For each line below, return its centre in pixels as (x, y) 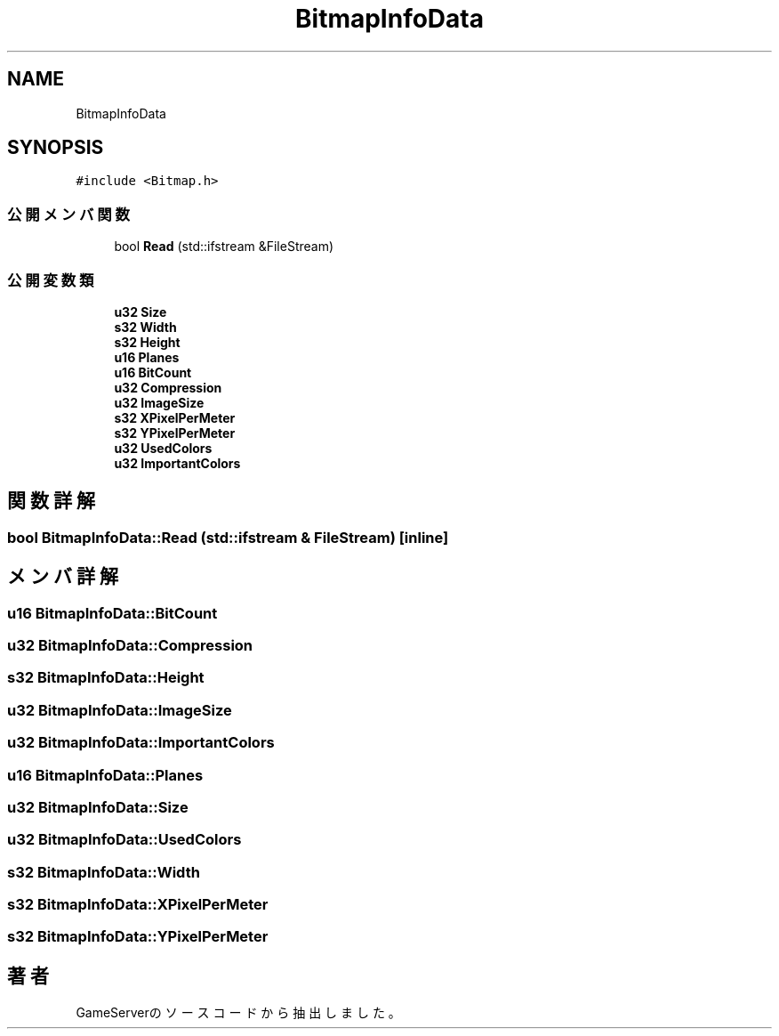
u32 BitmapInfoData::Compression (130, 645)
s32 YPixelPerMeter (175, 433)
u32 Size (141, 312)
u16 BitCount (153, 372)
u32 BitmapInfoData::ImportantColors (141, 743)
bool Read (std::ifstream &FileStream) (224, 247)
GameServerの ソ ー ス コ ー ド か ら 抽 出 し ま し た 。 (238, 1013)
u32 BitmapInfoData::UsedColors (124, 840)
